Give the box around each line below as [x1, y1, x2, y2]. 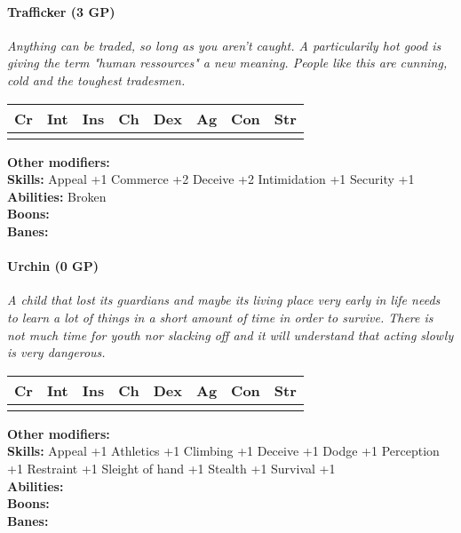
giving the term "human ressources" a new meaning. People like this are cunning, [7, 53, 448, 72]
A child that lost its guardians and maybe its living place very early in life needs [7, 290, 441, 309]
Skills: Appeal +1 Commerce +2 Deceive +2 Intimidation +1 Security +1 [7, 170, 415, 188]
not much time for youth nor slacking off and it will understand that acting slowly [7, 325, 454, 344]
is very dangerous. [7, 343, 106, 362]
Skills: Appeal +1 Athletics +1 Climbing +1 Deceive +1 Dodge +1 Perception [7, 442, 440, 460]
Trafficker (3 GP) [7, 2, 115, 20]
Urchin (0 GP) [7, 257, 99, 275]
